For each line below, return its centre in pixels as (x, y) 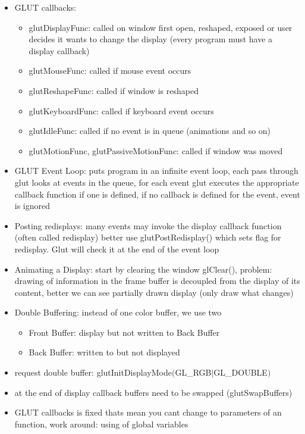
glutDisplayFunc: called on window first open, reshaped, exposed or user (161, 27)
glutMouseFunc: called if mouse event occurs (110, 71)
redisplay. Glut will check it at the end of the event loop (117, 249)
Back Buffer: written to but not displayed (104, 352)
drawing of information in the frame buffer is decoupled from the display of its (157, 281)
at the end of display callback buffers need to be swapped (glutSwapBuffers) (153, 392)
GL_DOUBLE (240, 372)
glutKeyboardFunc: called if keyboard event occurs (121, 110)
